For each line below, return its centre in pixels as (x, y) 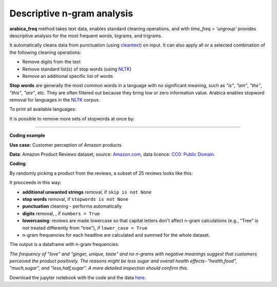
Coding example (27, 135)
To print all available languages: (43, 109)
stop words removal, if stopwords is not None (75, 199)
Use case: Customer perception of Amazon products (65, 145)
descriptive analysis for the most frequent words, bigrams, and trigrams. (86, 35)
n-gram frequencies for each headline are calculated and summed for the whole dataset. (116, 235)
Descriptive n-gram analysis (71, 13)
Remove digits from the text (52, 62)
